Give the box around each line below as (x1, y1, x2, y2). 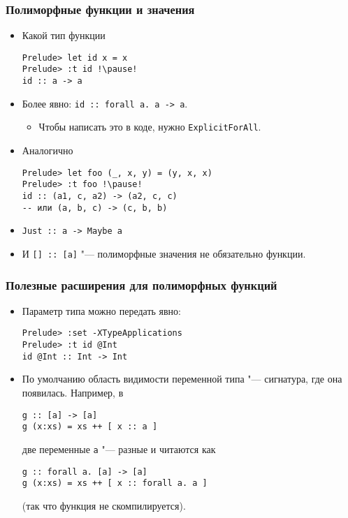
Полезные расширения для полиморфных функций (6, 276, 277, 293)
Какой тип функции (22, 28, 106, 43)
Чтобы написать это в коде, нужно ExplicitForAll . (38, 119, 261, 134)
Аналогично (22, 143, 73, 158)
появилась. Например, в (22, 385, 124, 399)
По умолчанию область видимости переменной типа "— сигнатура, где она (22, 371, 342, 386)
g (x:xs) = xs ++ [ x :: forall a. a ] (22, 478, 208, 489)
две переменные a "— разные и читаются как (22, 441, 216, 456)
